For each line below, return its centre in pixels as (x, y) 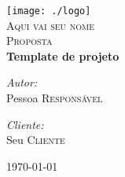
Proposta (29, 41)
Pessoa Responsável (55, 98)
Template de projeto (63, 55)
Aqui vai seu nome (51, 25)
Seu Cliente (36, 140)
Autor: (22, 82)
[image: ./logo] (49, 11)
